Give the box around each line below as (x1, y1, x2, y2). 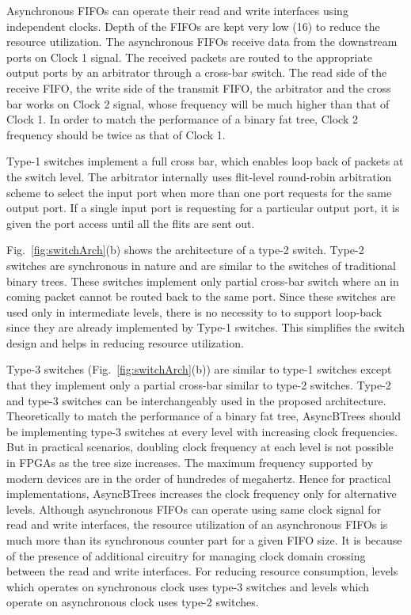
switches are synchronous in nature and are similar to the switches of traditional (6, 256, 396, 273)
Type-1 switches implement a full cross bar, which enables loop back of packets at (6, 153, 404, 169)
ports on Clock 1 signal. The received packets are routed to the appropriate (6, 48, 373, 65)
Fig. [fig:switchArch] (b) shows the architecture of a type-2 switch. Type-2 (6, 241, 364, 258)
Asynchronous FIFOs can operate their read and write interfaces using (6, 2, 348, 18)
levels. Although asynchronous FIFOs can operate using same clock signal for (6, 500, 382, 517)
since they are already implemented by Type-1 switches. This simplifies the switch (6, 319, 405, 336)
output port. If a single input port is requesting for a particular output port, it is (6, 199, 400, 216)
